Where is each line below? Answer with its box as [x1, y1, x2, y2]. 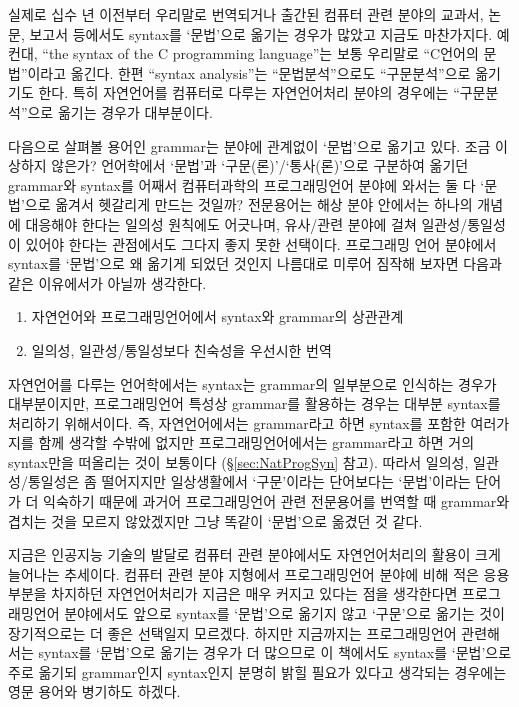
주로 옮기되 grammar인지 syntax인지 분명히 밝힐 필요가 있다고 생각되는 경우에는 [8, 661, 507, 682]
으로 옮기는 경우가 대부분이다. [27, 101, 213, 122]
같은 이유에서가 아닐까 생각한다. [8, 272, 207, 293]
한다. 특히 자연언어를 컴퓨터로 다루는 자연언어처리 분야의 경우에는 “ [38, 82, 460, 103]
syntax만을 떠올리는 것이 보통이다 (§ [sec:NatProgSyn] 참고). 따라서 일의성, [8, 451, 469, 472]
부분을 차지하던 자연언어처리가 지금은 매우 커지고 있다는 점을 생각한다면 [8, 583, 458, 604]
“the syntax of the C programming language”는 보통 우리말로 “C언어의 [42, 43, 479, 64]
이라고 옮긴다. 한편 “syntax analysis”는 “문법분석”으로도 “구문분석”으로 [27, 62, 471, 83]
